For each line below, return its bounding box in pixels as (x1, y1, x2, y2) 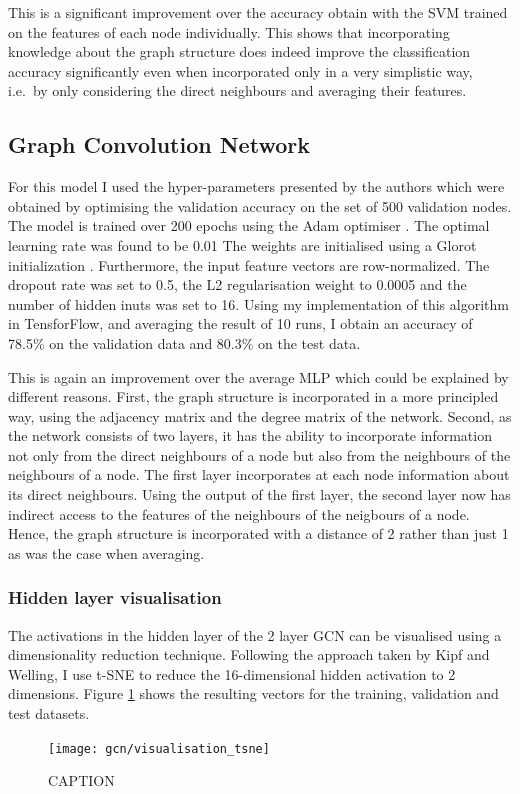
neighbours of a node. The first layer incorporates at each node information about (8, 464, 510, 485)
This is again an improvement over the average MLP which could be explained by (8, 366, 509, 387)
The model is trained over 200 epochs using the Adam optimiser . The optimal (8, 215, 490, 236)
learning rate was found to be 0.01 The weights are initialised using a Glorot (8, 234, 477, 255)
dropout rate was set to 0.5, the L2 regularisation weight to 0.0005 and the (8, 274, 467, 295)
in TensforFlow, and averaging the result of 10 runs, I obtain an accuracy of (8, 313, 473, 334)
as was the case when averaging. (8, 542, 205, 563)
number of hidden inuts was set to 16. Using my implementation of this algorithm (8, 293, 509, 314)
